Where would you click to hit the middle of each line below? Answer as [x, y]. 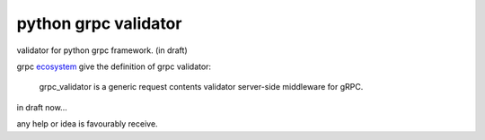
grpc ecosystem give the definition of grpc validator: [114, 66]
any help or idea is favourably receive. [87, 124]
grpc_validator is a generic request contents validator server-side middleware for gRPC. [201, 87]
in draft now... [42, 107]
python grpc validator [99, 23]
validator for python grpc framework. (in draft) [102, 50]
